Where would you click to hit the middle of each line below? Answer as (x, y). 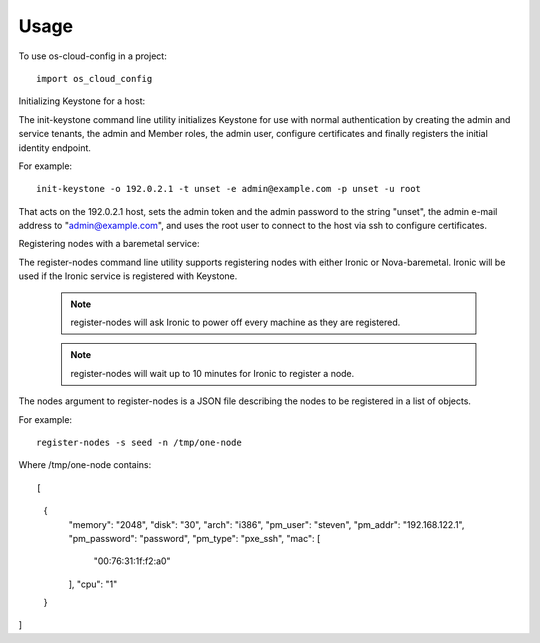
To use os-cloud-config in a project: (92, 56)
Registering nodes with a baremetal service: (109, 244)
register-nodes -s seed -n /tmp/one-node (139, 442)
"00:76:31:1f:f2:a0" (132, 561)
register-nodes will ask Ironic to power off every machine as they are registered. (235, 322)
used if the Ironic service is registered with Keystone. (128, 276)
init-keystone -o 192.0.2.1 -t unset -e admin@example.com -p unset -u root (229, 189)
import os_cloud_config (94, 78)
